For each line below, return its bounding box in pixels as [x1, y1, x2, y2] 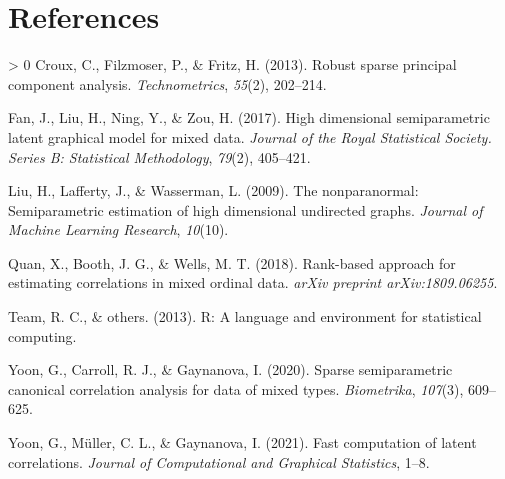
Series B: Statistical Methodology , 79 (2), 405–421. [8, 146, 311, 167]
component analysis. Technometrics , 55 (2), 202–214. [8, 73, 327, 94]
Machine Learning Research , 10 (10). [8, 219, 229, 240]
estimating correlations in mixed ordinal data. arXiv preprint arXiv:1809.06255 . [8, 272, 498, 293]
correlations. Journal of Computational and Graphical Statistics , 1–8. [8, 451, 430, 472]
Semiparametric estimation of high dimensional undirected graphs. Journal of [8, 199, 483, 220]
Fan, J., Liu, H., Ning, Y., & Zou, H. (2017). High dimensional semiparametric [8, 107, 490, 128]
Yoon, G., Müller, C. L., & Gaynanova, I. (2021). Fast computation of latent [8, 432, 477, 453]
